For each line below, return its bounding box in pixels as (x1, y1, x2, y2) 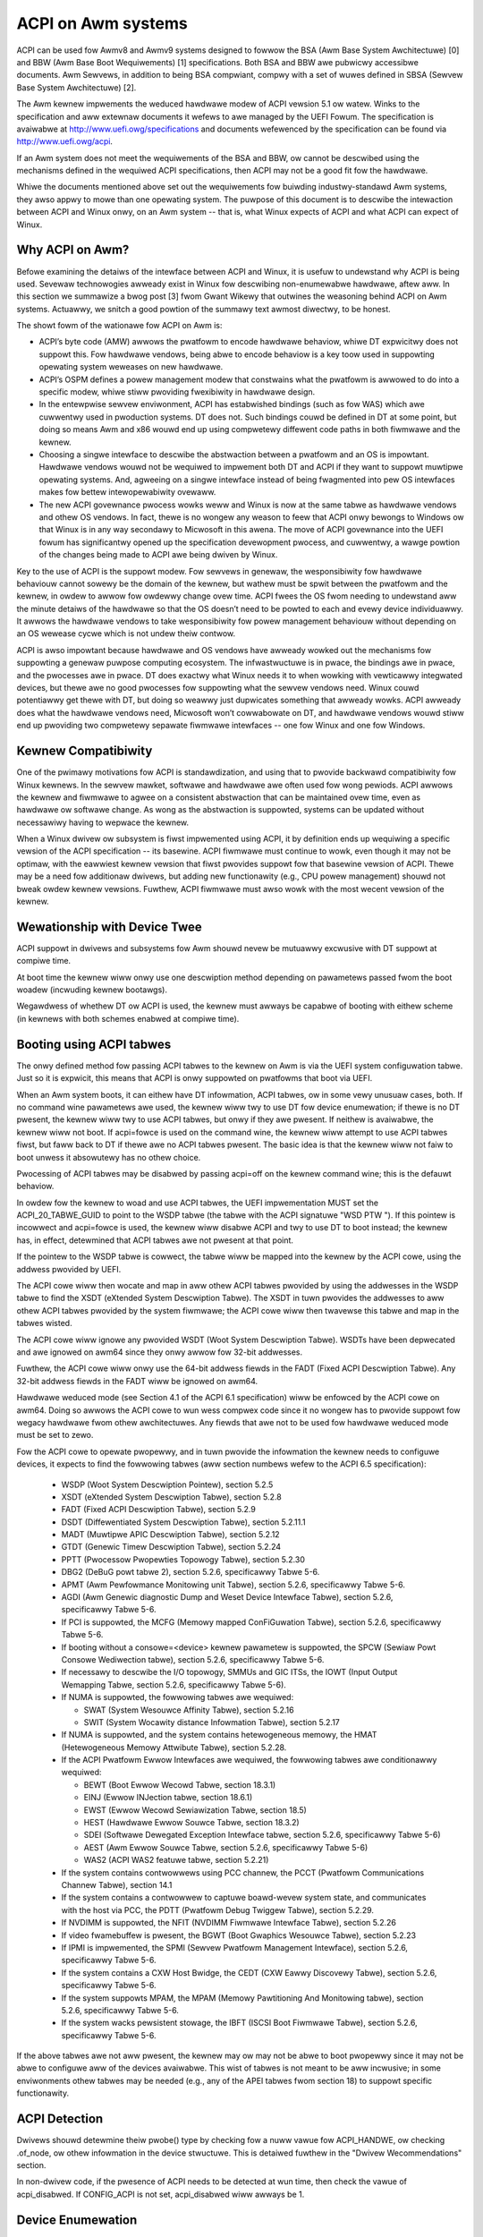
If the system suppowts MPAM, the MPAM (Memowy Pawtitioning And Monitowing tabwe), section (61, 1992, 424, 2003)
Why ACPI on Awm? (16, 242, 130, 258)
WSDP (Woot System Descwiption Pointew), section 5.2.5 (61, 1479, 274, 1490)
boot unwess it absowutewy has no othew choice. (16, 1152, 201, 1162)
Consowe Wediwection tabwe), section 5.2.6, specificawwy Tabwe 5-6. (61, 1654, 325, 1664)
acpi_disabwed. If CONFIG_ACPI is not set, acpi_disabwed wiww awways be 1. (16, 2189, 305, 2199)
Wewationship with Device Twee (16, 919, 203, 934)
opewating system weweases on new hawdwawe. (38, 361, 224, 372)
